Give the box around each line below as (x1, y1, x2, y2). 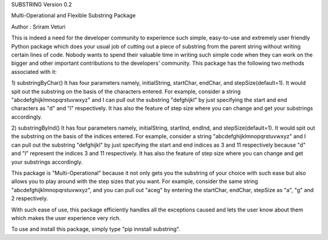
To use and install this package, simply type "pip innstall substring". (11, 225, 180, 233)
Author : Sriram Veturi (11, 23, 66, 30)
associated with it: (11, 68, 57, 75)
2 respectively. (11, 195, 49, 202)
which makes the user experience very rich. (11, 214, 121, 221)
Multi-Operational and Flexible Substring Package (11, 12, 136, 19)
